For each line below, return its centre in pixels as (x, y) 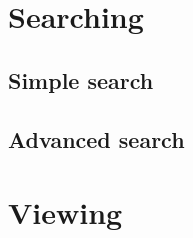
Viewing (65, 212)
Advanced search (96, 138)
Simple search (81, 79)
